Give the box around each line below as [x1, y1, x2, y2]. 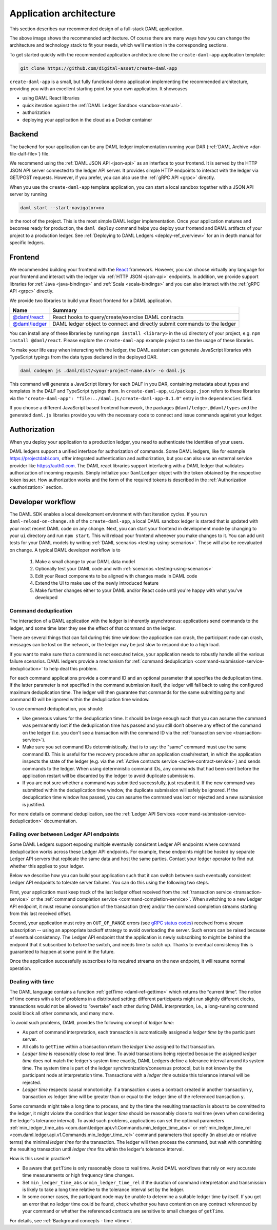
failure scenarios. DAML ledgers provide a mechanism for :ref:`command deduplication [9, 658, 193, 664]
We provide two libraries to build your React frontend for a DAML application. [9, 297, 172, 304]
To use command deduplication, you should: [9, 706, 104, 712]
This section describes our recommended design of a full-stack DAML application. [9, 26, 184, 32]
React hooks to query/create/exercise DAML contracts [52, 313, 184, 321]
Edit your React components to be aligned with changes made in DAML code [35, 572, 197, 579]
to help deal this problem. [44, 665, 98, 671]
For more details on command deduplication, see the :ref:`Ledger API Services [9, 810, 175, 817]
